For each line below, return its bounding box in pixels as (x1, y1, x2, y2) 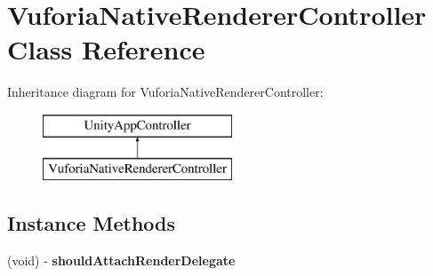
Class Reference (7, 31, 205, 67)
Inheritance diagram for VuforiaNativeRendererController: (7, 83, 324, 101)
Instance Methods (7, 209, 175, 237)
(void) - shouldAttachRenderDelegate (7, 251, 236, 270)
